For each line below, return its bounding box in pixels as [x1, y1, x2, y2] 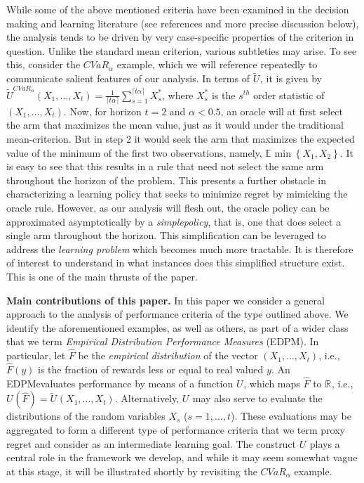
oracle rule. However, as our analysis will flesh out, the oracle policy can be [6, 200, 330, 214]
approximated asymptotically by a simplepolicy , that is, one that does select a [6, 214, 341, 228]
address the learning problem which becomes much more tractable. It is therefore [6, 241, 353, 256]
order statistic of [253, 87, 325, 102]
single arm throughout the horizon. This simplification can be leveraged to [6, 228, 326, 243]
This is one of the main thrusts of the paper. [6, 269, 198, 283]
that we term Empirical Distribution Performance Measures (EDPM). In [6, 334, 319, 349]
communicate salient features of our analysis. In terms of [6, 71, 250, 86]
